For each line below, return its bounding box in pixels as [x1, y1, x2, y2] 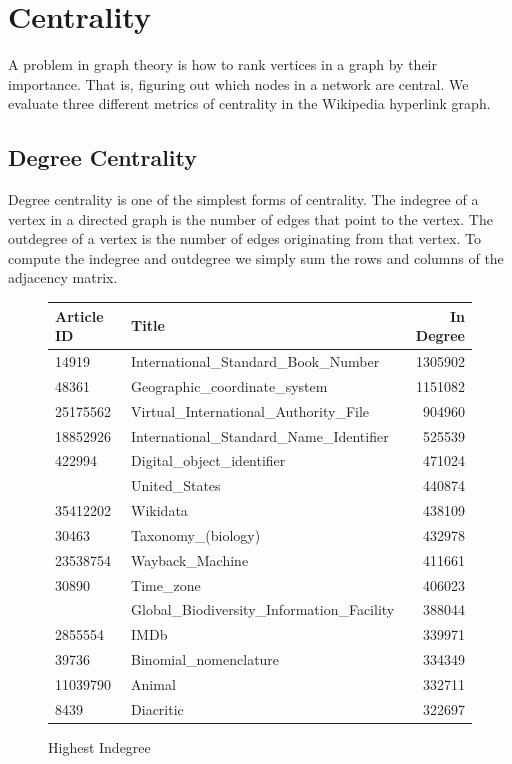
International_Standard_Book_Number [131, 351, 380, 372]
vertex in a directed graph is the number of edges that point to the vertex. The [8, 208, 493, 229]
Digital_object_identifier [131, 450, 286, 471]
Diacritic [131, 698, 184, 719]
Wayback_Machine [131, 549, 249, 570]
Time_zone [131, 574, 201, 595]
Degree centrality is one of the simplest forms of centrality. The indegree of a [8, 189, 479, 210]
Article [55, 305, 104, 326]
